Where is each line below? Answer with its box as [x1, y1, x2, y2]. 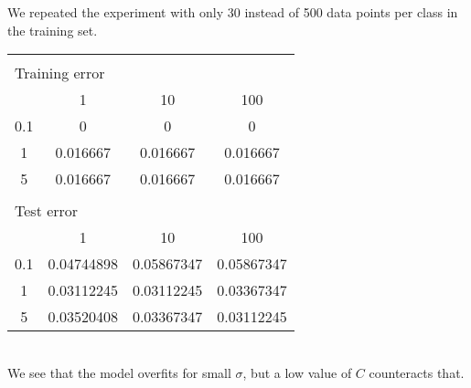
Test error [15, 200, 79, 222]
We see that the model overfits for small [7, 362, 231, 382]
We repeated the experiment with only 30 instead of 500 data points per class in [7, 3, 458, 21]
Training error [15, 62, 105, 84]
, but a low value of [242, 362, 352, 382]
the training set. [7, 20, 98, 39]
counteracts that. [369, 362, 465, 382]
